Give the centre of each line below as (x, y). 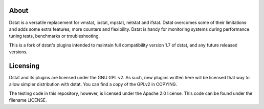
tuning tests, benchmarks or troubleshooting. (55, 36)
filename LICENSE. (28, 100)
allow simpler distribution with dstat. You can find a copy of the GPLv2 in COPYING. (93, 84)
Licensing (24, 66)
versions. (18, 52)
